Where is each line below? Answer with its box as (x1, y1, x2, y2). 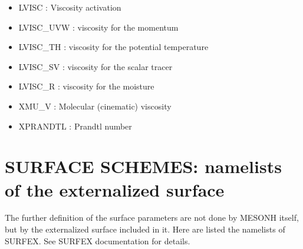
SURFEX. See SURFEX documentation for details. (5, 234, 190, 247)
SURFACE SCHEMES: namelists (5, 154, 282, 178)
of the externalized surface (5, 177, 225, 201)
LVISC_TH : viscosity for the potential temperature (18, 41, 209, 53)
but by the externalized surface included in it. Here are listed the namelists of (5, 223, 285, 235)
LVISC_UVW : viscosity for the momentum (18, 21, 179, 33)
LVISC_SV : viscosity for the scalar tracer (18, 60, 173, 72)
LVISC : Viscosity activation (18, 1, 121, 13)
